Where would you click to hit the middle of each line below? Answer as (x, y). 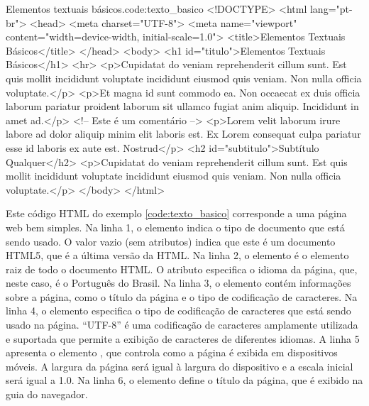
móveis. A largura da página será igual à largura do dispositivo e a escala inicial (180, 366)
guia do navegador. (47, 394)
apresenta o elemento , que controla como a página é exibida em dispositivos (172, 352)
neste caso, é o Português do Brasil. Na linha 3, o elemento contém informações (178, 283)
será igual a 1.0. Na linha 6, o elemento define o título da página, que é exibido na (184, 380)
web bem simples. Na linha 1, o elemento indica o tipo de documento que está (175, 227)
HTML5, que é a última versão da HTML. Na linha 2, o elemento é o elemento (177, 255)
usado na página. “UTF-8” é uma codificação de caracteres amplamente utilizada (182, 325)
